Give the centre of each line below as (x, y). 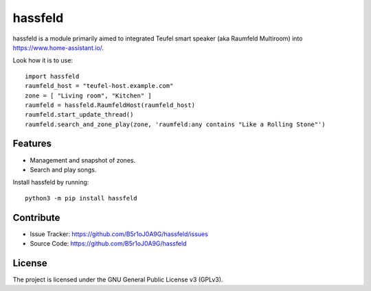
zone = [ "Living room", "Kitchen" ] (89, 95)
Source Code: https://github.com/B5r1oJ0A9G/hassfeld (108, 244)
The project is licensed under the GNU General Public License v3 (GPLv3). (118, 279)
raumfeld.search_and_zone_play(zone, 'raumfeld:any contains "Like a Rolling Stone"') (175, 124)
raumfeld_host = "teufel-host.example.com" (99, 86)
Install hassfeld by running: (51, 183)
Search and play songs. (63, 170)
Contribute (36, 217)
